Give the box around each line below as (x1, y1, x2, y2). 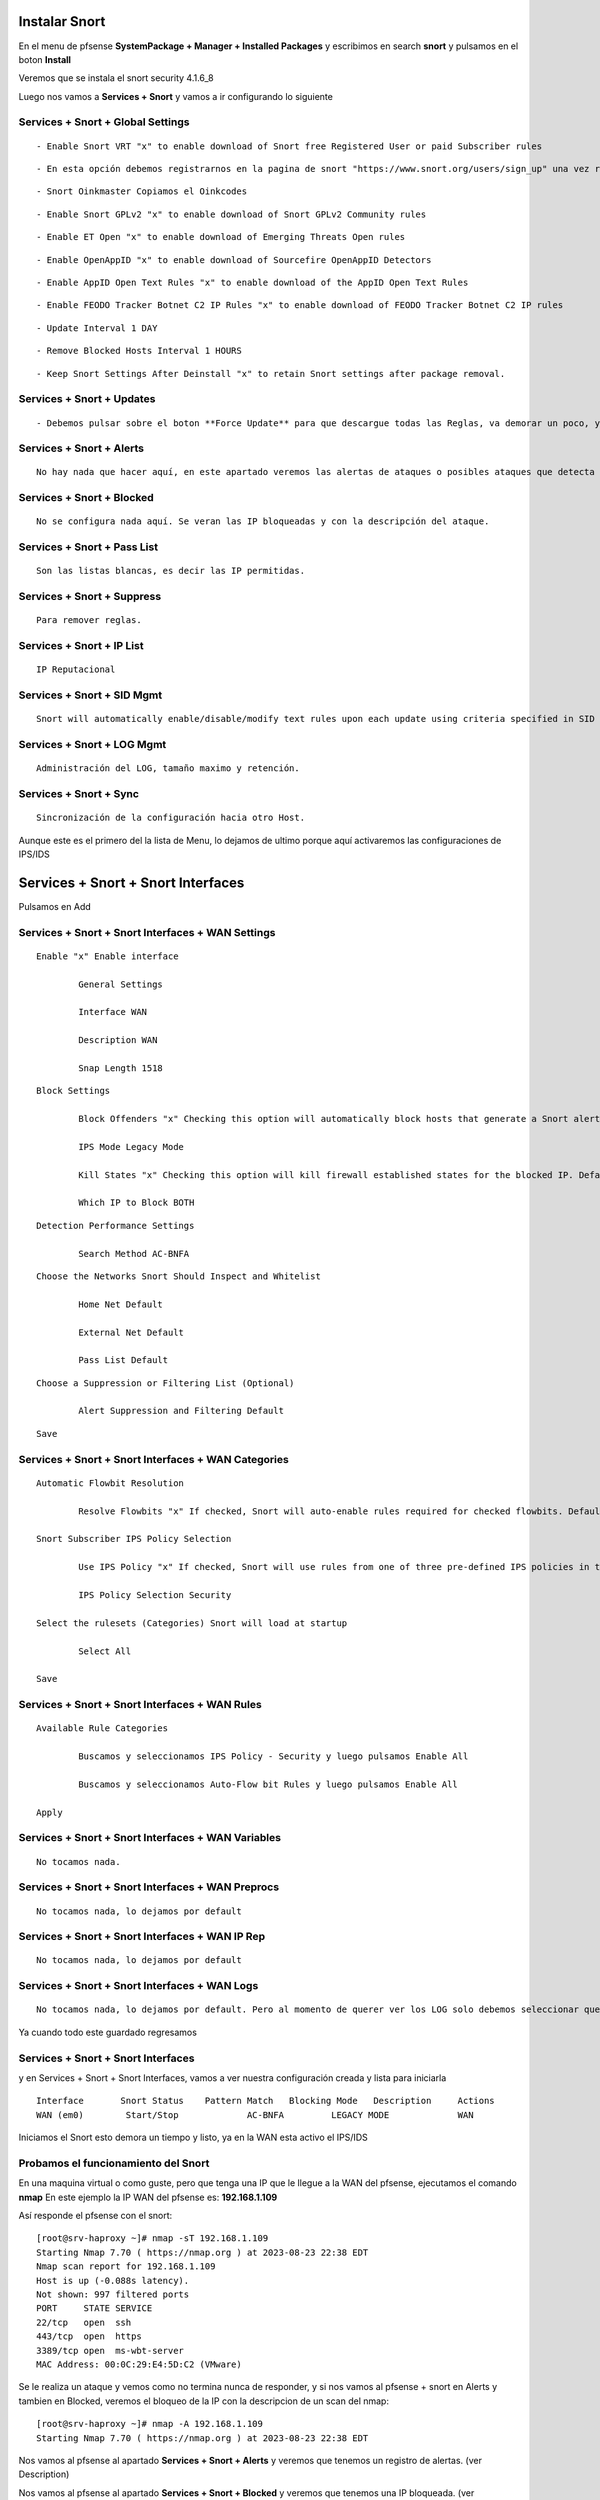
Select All (78, 1645, 132, 1657)
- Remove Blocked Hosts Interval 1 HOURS (36, 345, 242, 357)
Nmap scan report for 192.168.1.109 (36, 2261, 216, 2272)
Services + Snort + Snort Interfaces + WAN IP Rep (18, 1930, 265, 1944)
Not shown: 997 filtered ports (36, 2288, 190, 2300)
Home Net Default (78, 1298, 164, 1310)
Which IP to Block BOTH (78, 1197, 195, 1209)
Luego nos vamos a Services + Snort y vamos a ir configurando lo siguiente (18, 90, 334, 102)
